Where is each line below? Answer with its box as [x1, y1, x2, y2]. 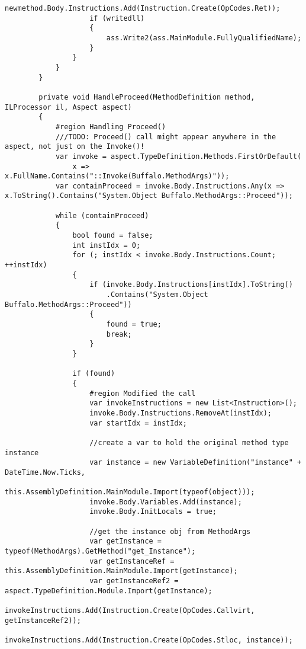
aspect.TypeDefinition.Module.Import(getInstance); [5, 586, 212, 595]
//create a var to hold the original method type [89, 438, 289, 447]
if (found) [72, 369, 115, 378]
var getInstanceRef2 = [89, 577, 179, 586]
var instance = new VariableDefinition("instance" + [89, 458, 302, 467]
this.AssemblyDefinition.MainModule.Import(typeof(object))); [5, 488, 255, 497]
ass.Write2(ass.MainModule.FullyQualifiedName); [106, 33, 302, 42]
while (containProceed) [55, 211, 149, 220]
